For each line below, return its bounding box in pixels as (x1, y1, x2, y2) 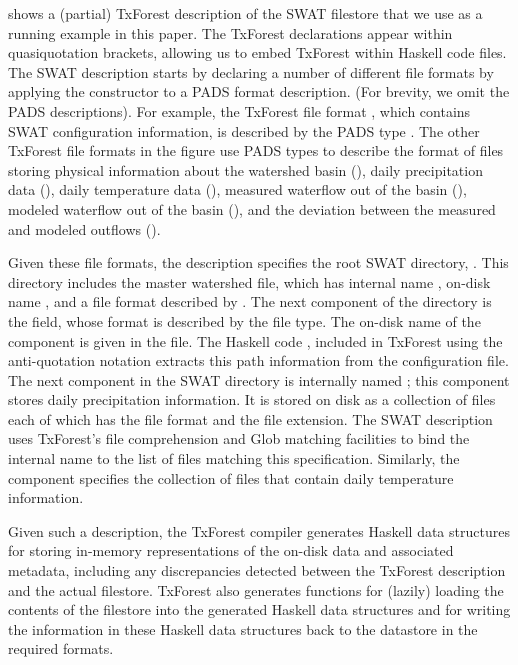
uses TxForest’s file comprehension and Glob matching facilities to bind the (8, 428, 470, 449)
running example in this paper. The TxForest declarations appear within (8, 22, 453, 43)
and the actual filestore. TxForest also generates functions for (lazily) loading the (8, 579, 504, 600)
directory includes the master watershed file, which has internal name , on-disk (8, 271, 491, 292)
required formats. (8, 638, 114, 659)
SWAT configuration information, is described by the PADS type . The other (8, 120, 480, 141)
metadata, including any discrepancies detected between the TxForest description (8, 560, 506, 581)
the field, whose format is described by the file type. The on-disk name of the (8, 310, 481, 331)
